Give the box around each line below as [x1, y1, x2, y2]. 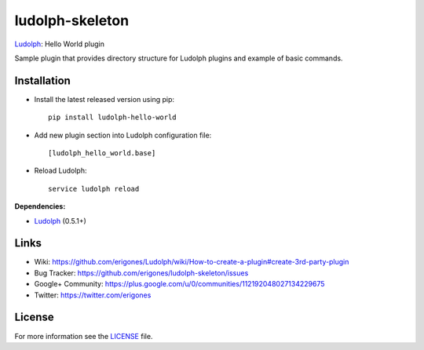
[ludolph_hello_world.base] [48, 149, 156, 158]
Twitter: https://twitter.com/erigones [34, 290, 152, 300]
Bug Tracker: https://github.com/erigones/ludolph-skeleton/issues [34, 268, 249, 278]
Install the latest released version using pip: [34, 94, 175, 104]
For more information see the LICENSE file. [14, 331, 153, 341]
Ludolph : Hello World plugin [14, 39, 105, 49]
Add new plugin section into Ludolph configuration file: [34, 130, 212, 140]
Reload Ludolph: [34, 166, 87, 176]
